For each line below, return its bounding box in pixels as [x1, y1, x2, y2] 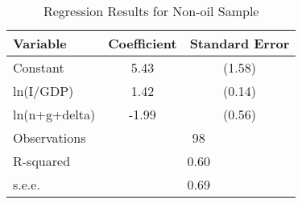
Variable [13, 34, 67, 52]
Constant [13, 58, 64, 77]
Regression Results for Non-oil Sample [43, 2, 259, 20]
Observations [13, 128, 86, 147]
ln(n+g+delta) [13, 105, 96, 123]
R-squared [13, 152, 71, 170]
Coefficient [108, 34, 177, 52]
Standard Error [189, 34, 290, 52]
